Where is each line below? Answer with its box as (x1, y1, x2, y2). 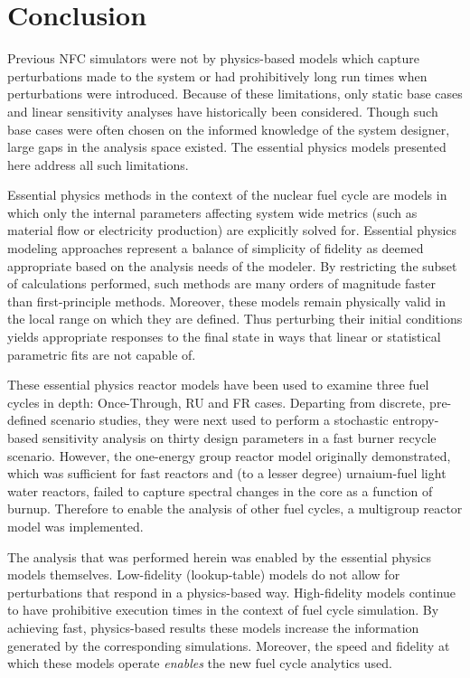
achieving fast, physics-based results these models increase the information (7, 617, 419, 636)
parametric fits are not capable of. (7, 344, 196, 363)
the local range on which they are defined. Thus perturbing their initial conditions (7, 309, 463, 328)
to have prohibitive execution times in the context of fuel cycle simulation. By (7, 600, 439, 619)
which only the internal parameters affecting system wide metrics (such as (7, 202, 418, 221)
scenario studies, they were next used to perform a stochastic (51, 410, 389, 429)
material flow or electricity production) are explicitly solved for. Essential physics (7, 221, 457, 240)
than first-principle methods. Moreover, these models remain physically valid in (7, 291, 446, 310)
